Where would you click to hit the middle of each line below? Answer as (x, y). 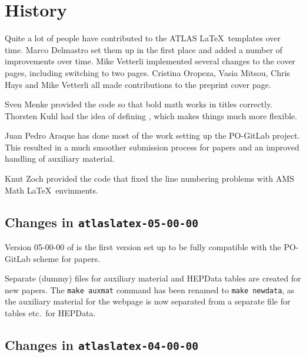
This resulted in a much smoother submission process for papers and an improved (152, 147)
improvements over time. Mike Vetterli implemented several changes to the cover (150, 61)
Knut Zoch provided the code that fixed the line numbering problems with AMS (149, 179)
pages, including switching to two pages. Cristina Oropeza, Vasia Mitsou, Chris (147, 72)
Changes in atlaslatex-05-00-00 (102, 222)
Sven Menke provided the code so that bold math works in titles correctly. (139, 104)
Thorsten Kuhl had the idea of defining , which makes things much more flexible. (151, 115)
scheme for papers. (66, 258)
